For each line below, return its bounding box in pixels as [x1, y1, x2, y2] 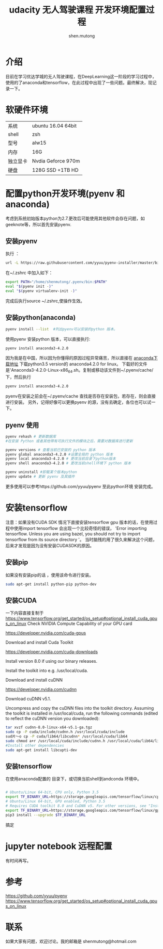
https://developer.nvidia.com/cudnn [5, 687, 77, 692]
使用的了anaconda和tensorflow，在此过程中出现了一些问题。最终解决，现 [5, 80, 153, 85]
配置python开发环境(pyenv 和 [5, 188, 125, 199]
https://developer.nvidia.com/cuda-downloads [5, 649, 98, 655]
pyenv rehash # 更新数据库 [5, 434, 56, 439]
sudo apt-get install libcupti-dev [5, 748, 77, 753]
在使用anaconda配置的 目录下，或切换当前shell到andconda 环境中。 [5, 776, 142, 782]
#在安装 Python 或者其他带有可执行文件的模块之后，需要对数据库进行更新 [5, 439, 133, 443]
